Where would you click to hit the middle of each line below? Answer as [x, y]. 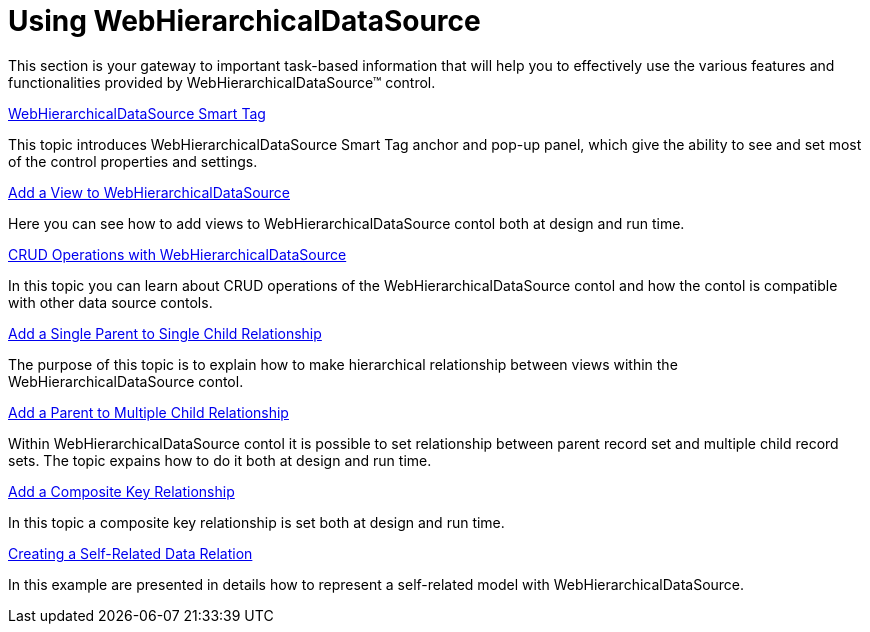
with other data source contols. [110, 302]
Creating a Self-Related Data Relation [130, 553]
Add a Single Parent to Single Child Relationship [165, 333]
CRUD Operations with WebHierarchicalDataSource [177, 254]
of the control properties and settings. [133, 161]
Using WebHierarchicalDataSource [244, 21]
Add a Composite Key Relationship [121, 491]
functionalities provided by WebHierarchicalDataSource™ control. [222, 82]
